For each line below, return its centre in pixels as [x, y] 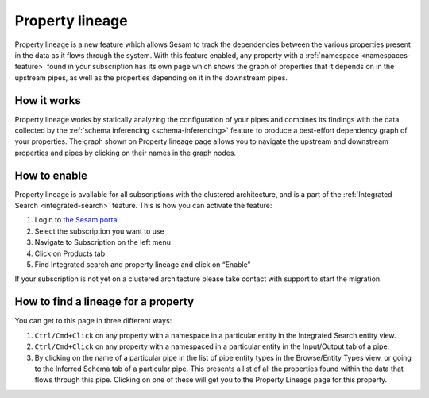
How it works [48, 100]
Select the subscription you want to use [99, 231]
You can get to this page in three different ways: [93, 321]
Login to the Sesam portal [77, 220]
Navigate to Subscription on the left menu [102, 242]
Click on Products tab [70, 253]
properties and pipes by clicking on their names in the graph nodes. [126, 153]
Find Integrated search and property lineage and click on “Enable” [143, 265]
